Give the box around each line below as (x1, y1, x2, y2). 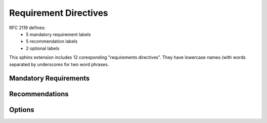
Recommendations (9, 90, 69, 98)
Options (9, 106, 35, 114)
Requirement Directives (9, 7, 108, 18)
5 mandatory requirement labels (26, 31, 91, 37)
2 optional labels (26, 45, 60, 51)
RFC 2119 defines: (9, 25, 46, 31)
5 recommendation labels (26, 39, 78, 44)
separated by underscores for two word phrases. (9, 61, 109, 67)
